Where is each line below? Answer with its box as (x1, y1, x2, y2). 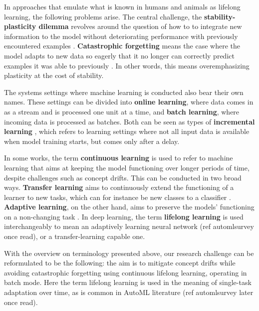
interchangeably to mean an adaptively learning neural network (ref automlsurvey (4, 221, 254, 231)
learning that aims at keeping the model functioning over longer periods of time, (4, 162, 250, 172)
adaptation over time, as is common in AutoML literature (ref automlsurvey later (4, 287, 254, 297)
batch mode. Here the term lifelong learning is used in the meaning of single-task (4, 277, 252, 287)
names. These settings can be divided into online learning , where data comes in (4, 96, 254, 107)
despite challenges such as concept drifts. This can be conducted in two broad (4, 172, 242, 182)
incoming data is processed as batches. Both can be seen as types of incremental (4, 116, 255, 126)
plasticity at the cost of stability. (4, 70, 104, 80)
